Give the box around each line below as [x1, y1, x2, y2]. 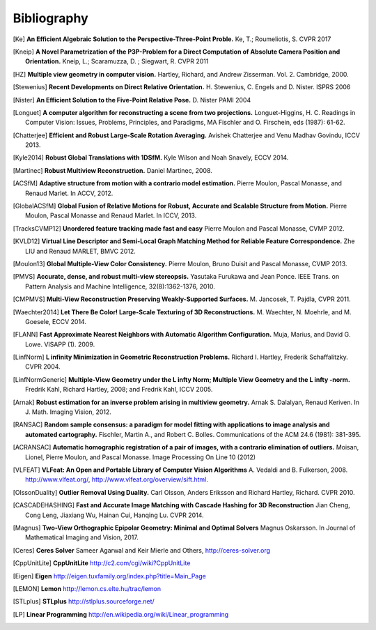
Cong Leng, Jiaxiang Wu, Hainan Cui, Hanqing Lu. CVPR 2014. [25, 511, 205, 519]
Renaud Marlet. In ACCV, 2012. [25, 189, 113, 197]
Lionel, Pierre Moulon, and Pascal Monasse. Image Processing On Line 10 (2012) [25, 453, 256, 461]
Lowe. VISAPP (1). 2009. [25, 340, 95, 348]
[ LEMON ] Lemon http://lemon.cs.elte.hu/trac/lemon [13, 584, 162, 592]
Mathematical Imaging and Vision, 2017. [25, 533, 139, 541]
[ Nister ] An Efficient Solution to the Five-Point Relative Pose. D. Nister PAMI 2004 [13, 95, 251, 104]
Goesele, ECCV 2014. [25, 317, 87, 325]
